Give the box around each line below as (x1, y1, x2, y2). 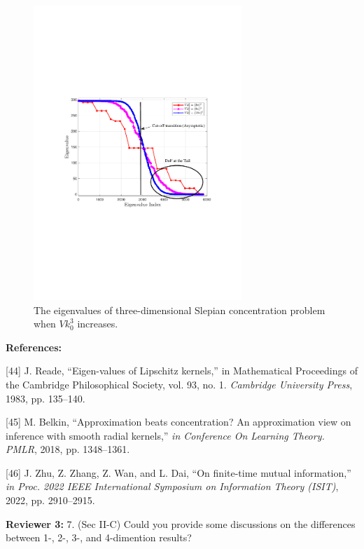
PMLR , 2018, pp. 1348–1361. (6, 442, 130, 456)
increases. (77, 316, 118, 331)
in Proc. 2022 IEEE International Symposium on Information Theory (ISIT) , (6, 479, 339, 494)
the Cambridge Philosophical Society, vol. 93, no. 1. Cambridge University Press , (6, 377, 353, 391)
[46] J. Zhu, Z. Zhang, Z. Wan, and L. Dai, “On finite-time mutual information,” (6, 465, 351, 480)
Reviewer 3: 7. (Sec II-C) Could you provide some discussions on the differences (6, 516, 356, 531)
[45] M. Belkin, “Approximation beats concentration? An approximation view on (6, 414, 351, 429)
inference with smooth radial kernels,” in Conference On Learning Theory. (6, 428, 325, 442)
